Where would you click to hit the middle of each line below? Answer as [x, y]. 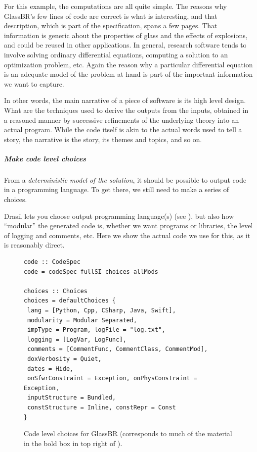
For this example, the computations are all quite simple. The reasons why [116, 6]
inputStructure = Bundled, [72, 398]
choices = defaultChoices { [70, 301]
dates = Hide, [50, 369]
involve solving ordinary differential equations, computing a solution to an [116, 54]
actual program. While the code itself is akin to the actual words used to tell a [123, 129]
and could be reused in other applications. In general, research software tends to [125, 45]
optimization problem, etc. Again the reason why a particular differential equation [128, 64]
